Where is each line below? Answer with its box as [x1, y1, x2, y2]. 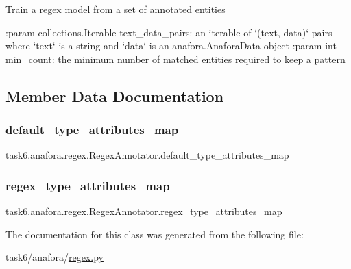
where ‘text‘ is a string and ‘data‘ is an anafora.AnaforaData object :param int [5, 38, 337, 53]
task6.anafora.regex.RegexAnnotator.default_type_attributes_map [5, 148, 289, 162]
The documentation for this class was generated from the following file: [5, 227, 304, 241]
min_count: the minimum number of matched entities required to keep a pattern [5, 51, 346, 66]
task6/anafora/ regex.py [5, 250, 104, 264]
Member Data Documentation [5, 85, 224, 106]
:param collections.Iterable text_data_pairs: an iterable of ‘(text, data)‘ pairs [5, 25, 332, 39]
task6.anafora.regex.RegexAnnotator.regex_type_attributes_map [5, 204, 282, 218]
